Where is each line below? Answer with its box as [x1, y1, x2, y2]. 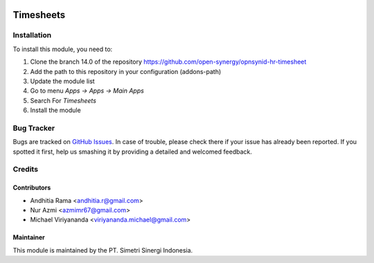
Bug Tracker [12, 123, 55, 133]
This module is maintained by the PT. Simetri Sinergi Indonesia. [12, 246, 193, 254]
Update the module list [30, 77, 95, 85]
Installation [12, 30, 52, 40]
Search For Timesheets [30, 96, 97, 105]
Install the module [30, 106, 81, 114]
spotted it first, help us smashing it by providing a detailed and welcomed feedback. [12, 147, 252, 156]
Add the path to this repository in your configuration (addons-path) [30, 67, 222, 75]
